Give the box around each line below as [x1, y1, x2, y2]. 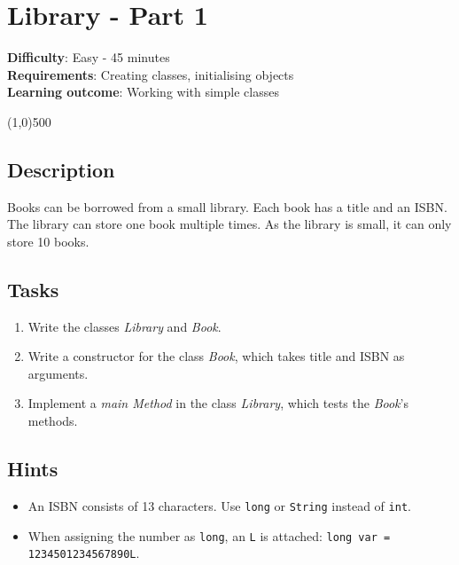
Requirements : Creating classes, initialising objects [7, 65, 294, 83]
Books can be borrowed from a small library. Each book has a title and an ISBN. [7, 197, 447, 216]
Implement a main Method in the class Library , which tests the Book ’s [27, 394, 408, 412]
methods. [27, 412, 78, 430]
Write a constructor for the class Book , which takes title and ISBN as [27, 347, 405, 365]
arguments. [27, 364, 89, 382]
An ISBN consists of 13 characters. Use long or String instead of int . [27, 496, 411, 514]
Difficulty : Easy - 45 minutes [7, 48, 170, 67]
